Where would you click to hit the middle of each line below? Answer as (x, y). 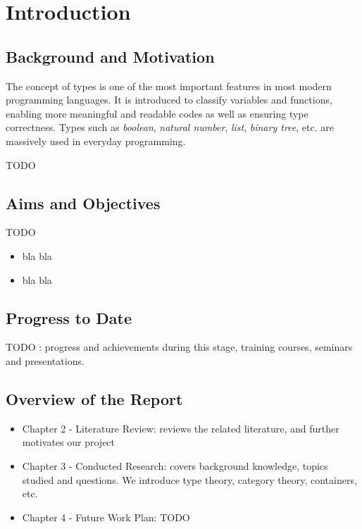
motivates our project (69, 442)
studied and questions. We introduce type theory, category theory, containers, (189, 479)
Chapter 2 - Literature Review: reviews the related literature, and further (181, 428)
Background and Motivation (110, 56)
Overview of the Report (94, 398)
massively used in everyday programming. (96, 141)
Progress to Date (69, 317)
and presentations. (45, 360)
